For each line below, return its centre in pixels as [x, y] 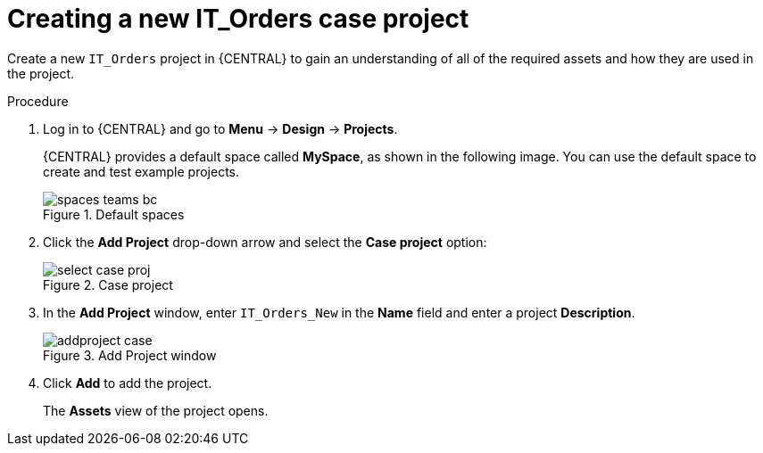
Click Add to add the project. [128, 383]
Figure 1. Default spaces [114, 214]
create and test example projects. [141, 171]
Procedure [38, 101]
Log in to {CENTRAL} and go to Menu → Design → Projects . [220, 128]
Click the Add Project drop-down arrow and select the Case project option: [265, 242]
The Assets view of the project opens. [156, 410]
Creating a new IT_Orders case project [238, 19]
